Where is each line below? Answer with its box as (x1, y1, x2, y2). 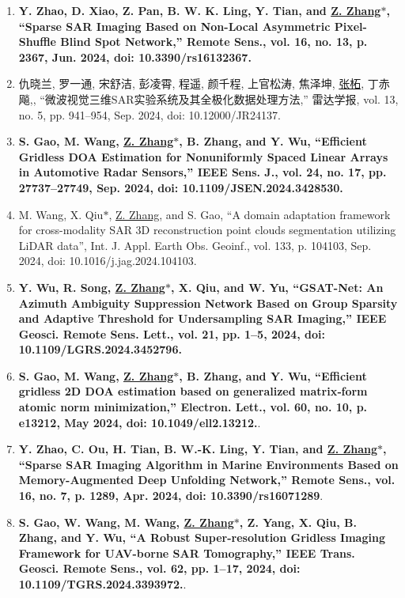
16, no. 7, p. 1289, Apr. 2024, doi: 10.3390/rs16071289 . (18, 487, 324, 504)
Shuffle (18, 33, 56, 50)
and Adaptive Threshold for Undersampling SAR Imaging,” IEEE (18, 310, 387, 327)
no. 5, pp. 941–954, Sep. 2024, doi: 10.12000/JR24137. (18, 106, 281, 123)
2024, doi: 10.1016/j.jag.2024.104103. (18, 252, 197, 269)
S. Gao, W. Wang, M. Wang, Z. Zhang (18, 513, 234, 530)
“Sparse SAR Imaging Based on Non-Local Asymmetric (18, 17, 331, 34)
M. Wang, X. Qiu (18, 206, 104, 222)
